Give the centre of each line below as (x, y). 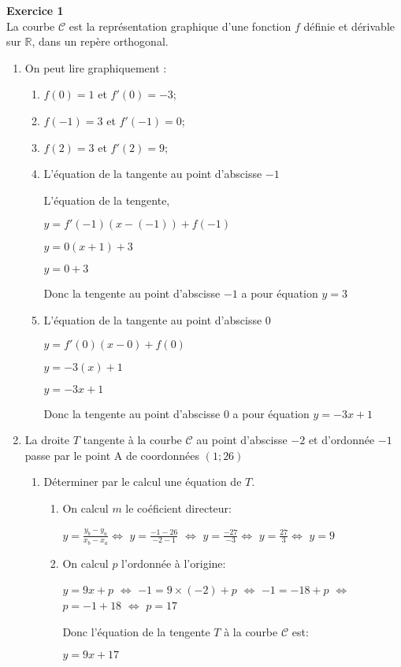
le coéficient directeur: (178, 508)
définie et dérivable (349, 26)
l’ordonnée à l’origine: (174, 563)
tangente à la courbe (132, 440)
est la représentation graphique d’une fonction (180, 26)
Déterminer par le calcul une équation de (143, 482)
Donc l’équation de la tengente (136, 631)
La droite (47, 440)
